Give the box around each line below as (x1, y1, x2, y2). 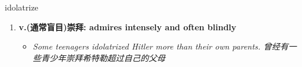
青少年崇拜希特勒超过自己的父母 (41, 51, 165, 64)
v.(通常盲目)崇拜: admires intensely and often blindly (18, 20, 236, 33)
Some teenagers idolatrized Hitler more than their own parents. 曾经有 (33, 40, 288, 52)
